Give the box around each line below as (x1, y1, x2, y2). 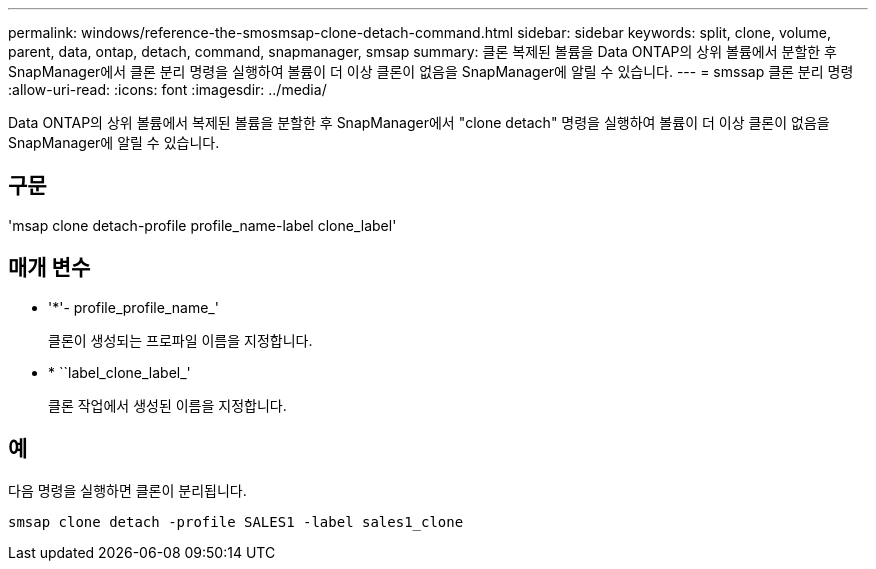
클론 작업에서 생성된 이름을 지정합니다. (48, 396, 287, 414)
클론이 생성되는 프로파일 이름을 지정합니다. (48, 331, 313, 349)
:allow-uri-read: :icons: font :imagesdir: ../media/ (8, 81, 327, 98)
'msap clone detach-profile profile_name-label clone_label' (8, 216, 397, 234)
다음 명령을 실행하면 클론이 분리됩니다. (8, 481, 247, 499)
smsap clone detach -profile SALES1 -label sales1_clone (8, 513, 464, 530)
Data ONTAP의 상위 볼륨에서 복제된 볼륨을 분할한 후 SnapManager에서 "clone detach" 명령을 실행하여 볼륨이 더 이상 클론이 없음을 (8, 114, 830, 131)
